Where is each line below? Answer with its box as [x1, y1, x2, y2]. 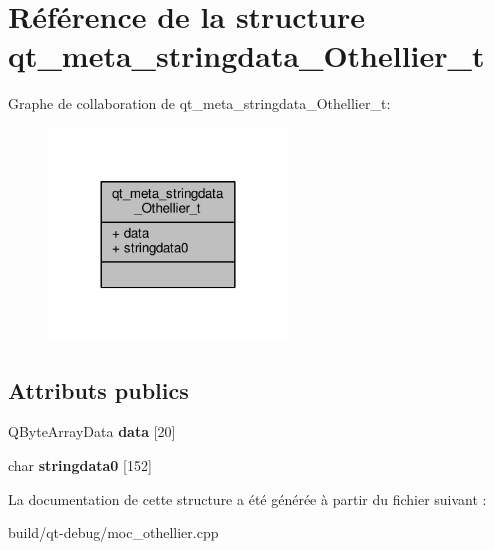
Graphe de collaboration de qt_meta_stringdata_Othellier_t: [8, 93, 391, 114]
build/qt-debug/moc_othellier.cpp [8, 522, 219, 543]
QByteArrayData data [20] [8, 421, 176, 442]
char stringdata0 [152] [8, 455, 152, 476]
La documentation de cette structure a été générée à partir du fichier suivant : [8, 488, 487, 509]
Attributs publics [8, 374, 189, 405]
